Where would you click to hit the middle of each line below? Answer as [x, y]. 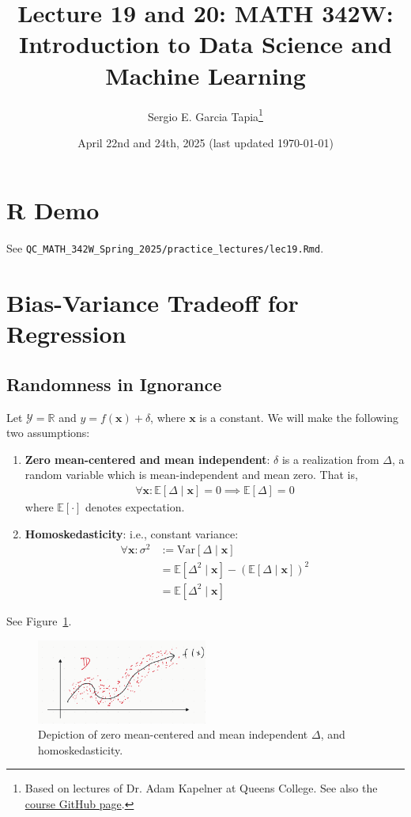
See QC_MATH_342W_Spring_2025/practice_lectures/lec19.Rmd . [165, 248]
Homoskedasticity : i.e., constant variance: [132, 533]
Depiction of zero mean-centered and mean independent [173, 734]
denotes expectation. [135, 507]
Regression [66, 334]
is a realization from [330, 459]
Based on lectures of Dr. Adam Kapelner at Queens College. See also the [201, 788]
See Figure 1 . [39, 620]
